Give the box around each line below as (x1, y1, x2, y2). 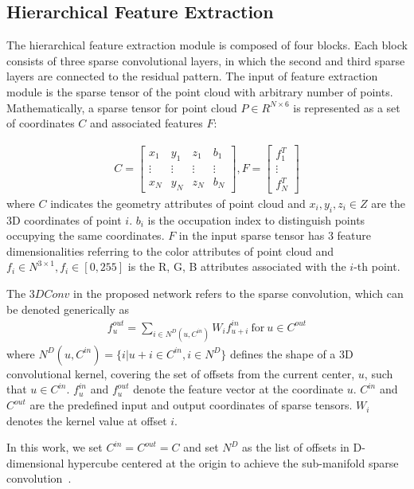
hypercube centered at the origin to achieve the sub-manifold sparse (68, 454, 399, 471)
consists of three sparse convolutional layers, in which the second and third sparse (6, 52, 405, 68)
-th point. (353, 258, 400, 275)
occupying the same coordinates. (6, 227, 165, 244)
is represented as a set (293, 99, 400, 115)
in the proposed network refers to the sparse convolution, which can (73, 284, 404, 301)
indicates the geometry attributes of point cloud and (50, 194, 306, 211)
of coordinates (6, 115, 75, 131)
